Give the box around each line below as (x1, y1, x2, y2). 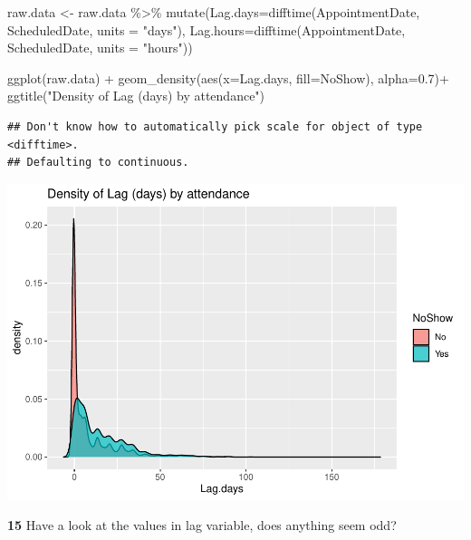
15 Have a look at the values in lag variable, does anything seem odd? (7, 516, 397, 535)
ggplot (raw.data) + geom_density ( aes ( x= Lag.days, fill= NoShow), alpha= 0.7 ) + (7, 68, 449, 87)
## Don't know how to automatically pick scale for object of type (7, 120, 423, 133)
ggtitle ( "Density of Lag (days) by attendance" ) (7, 86, 265, 105)
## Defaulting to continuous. (7, 156, 189, 169)
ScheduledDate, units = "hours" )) (7, 38, 193, 57)
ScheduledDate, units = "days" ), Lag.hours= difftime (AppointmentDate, (7, 20, 406, 39)
